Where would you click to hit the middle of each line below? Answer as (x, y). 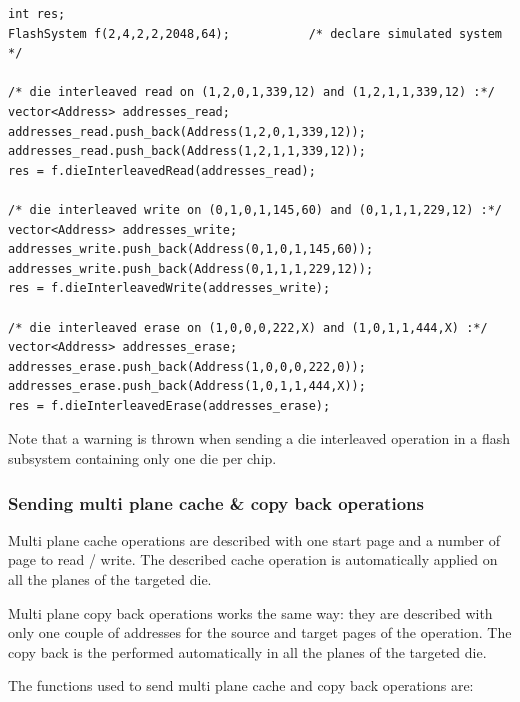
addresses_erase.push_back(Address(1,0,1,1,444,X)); (187, 386)
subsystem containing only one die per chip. (142, 458)
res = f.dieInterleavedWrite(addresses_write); (169, 288)
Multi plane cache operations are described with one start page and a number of (254, 539)
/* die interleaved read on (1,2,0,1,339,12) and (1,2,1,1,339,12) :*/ (251, 92)
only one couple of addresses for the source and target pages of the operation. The (260, 632)
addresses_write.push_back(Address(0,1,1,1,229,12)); (191, 268)
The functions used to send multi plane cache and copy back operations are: (241, 685)
